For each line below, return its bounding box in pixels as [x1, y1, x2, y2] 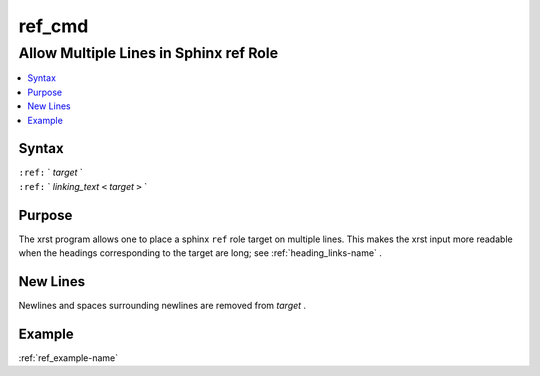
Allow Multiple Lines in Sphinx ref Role [18, 44, 279, 62]
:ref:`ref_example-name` [18, 351, 119, 364]
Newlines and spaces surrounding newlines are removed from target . [18, 300, 307, 312]
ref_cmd [18, 15, 89, 37]
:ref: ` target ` [18, 166, 84, 179]
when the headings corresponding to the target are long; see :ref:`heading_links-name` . [18, 247, 382, 259]
